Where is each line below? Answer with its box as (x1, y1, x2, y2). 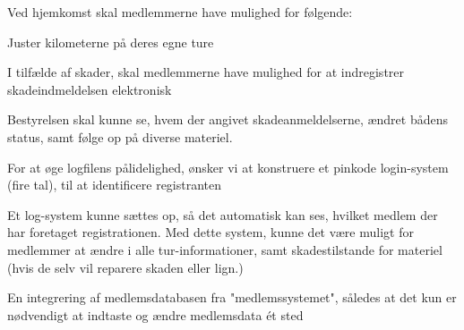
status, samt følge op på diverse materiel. (7, 127, 233, 146)
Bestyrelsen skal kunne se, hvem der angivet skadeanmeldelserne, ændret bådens (7, 110, 449, 129)
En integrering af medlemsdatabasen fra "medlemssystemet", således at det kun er (7, 288, 457, 307)
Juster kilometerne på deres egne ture (7, 32, 214, 51)
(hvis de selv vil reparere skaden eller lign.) (7, 258, 244, 276)
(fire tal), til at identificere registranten (7, 175, 222, 194)
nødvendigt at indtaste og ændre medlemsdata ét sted (7, 305, 304, 324)
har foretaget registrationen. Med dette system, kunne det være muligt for (7, 223, 414, 241)
